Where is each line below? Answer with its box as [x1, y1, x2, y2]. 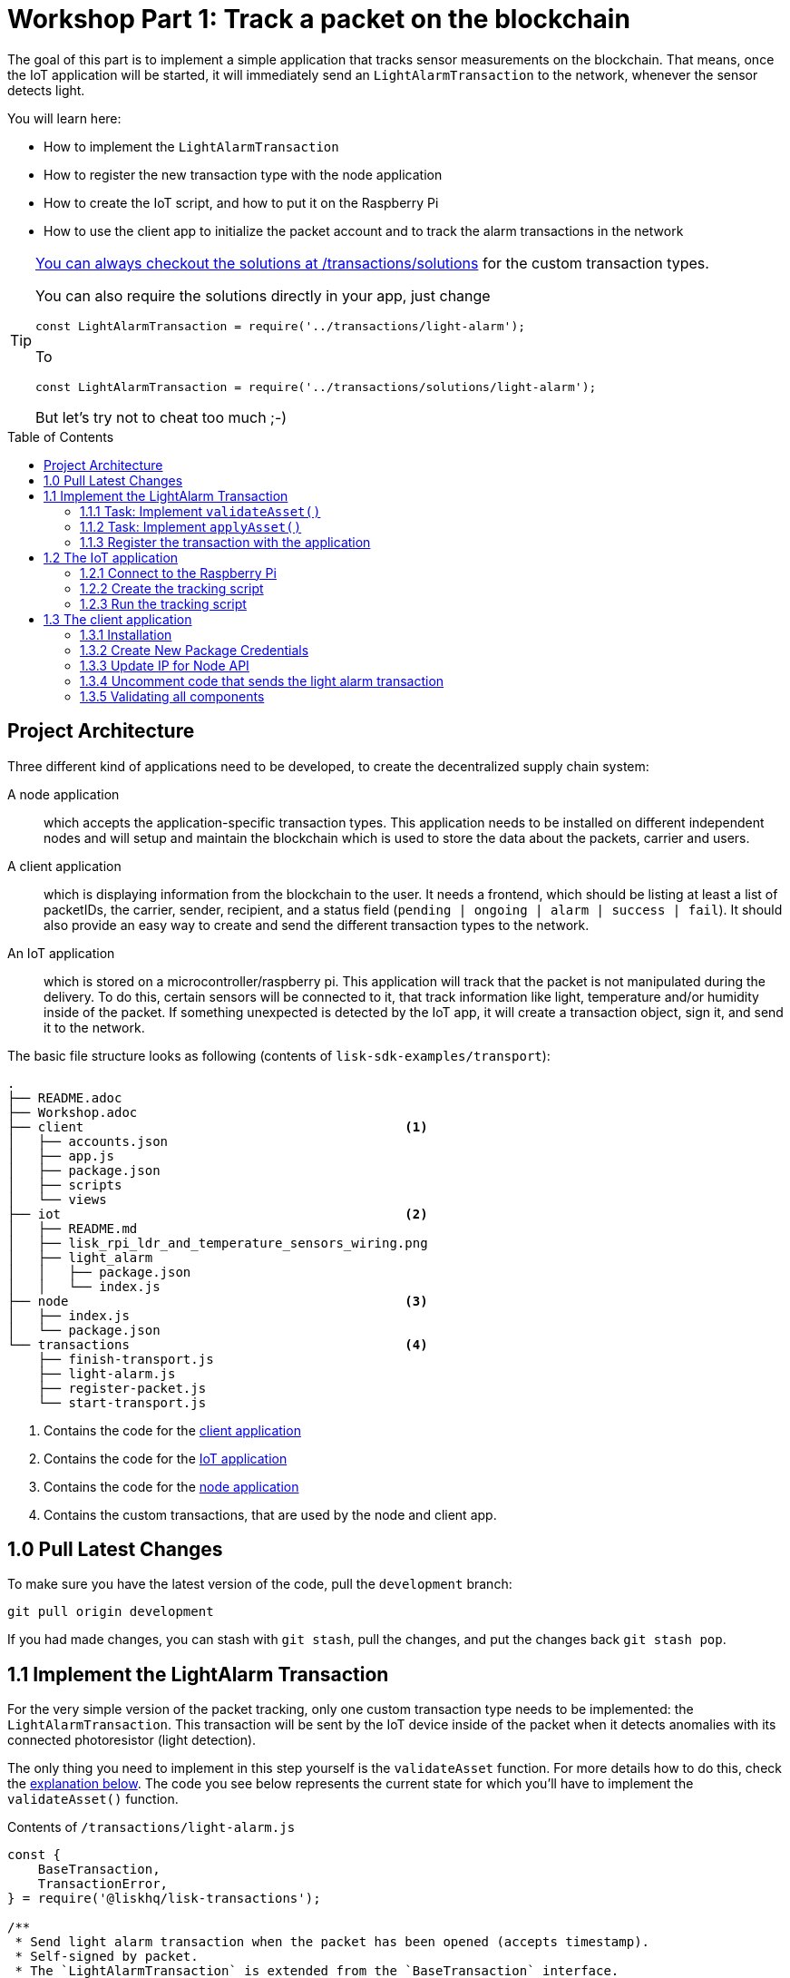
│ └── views [7, 1191, 107, 1207]
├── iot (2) [7, 1206, 428, 1221]
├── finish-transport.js [37, 1351, 214, 1366]
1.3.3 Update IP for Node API [80, 657, 249, 673]
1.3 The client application [44, 611, 192, 627]
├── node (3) [7, 1293, 428, 1308]
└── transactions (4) [7, 1337, 428, 1352]
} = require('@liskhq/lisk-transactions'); [7, 1891, 321, 1906]
